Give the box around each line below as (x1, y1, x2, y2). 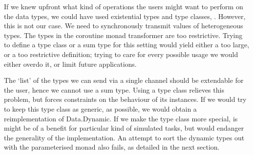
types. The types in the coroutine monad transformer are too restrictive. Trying (4, 30, 243, 40)
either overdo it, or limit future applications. (4, 58, 137, 69)
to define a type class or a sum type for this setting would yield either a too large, (4, 39, 250, 50)
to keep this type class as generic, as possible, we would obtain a (4, 103, 197, 114)
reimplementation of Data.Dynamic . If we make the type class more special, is (4, 113, 238, 123)
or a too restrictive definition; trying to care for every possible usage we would (4, 49, 238, 59)
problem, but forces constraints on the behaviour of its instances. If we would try (4, 94, 247, 104)
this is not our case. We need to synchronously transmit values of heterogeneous (4, 20, 243, 31)
